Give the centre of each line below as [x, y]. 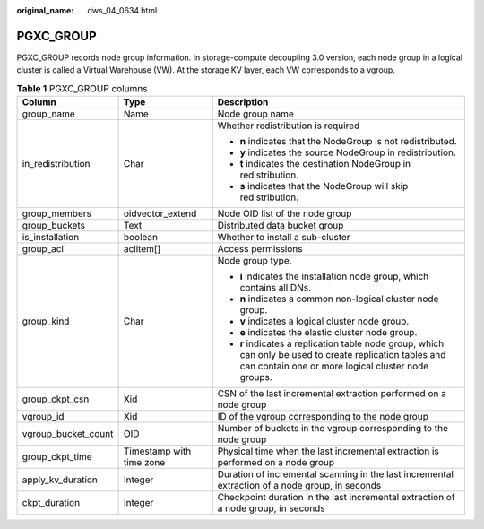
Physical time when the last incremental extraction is [328, 451]
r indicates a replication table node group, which [342, 343]
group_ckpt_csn [56, 399]
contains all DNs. [276, 288]
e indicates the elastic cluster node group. [328, 333]
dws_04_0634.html [122, 10]
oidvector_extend [160, 213]
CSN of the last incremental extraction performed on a [332, 394]
